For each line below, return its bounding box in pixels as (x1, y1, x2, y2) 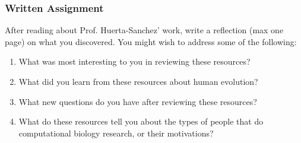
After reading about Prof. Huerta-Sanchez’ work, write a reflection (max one (5, 24, 284, 36)
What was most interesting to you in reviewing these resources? (18, 55, 251, 68)
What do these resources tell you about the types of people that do (18, 115, 264, 128)
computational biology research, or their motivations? (18, 126, 214, 139)
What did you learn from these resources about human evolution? (18, 75, 258, 87)
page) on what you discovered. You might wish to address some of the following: (5, 35, 297, 47)
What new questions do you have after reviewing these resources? (18, 95, 257, 107)
